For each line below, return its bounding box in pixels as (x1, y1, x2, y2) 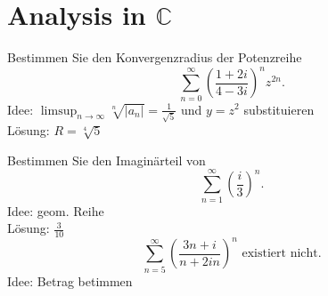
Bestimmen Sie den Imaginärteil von (7, 150, 206, 169)
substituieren (243, 100, 315, 118)
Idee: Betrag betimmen (7, 271, 133, 290)
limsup (40, 104, 78, 117)
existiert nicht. (242, 247, 322, 260)
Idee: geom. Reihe (7, 201, 104, 220)
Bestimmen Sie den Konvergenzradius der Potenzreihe (7, 48, 302, 67)
